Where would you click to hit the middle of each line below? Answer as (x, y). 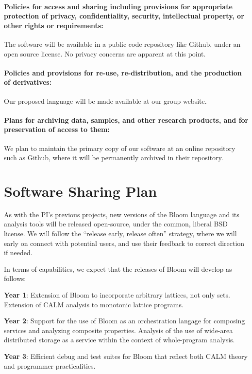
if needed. (18, 252)
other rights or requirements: (54, 25)
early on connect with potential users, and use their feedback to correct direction (124, 243)
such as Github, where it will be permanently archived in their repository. (114, 158)
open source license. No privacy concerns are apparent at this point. (105, 53)
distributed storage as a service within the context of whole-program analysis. (119, 340)
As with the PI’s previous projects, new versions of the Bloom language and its (122, 214)
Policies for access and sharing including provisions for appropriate (118, 6)
